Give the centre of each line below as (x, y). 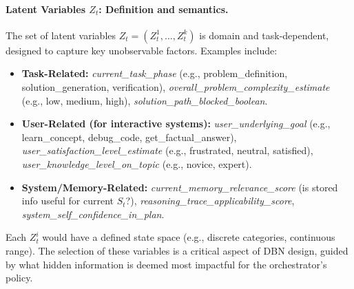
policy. (19, 278)
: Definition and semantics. (164, 9)
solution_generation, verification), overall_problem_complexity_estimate (176, 86)
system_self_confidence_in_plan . (93, 214)
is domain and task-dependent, (264, 35)
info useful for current (68, 201)
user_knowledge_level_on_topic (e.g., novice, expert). (137, 163)
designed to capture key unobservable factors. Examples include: (142, 50)
